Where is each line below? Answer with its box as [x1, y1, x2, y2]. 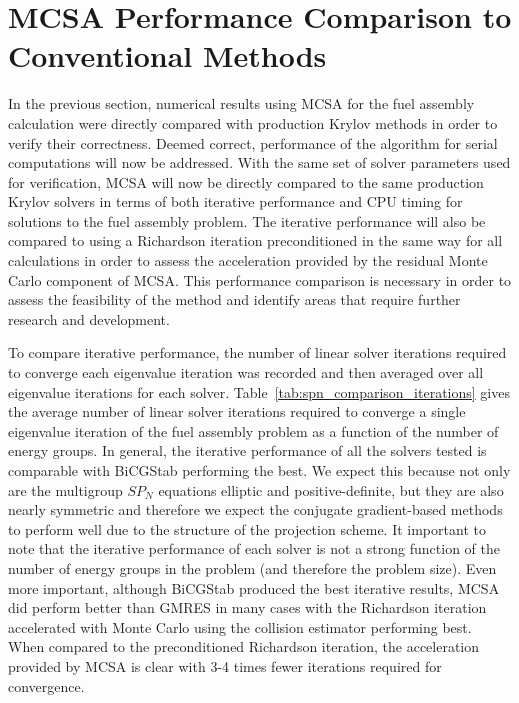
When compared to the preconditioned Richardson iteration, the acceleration [8, 636, 480, 657]
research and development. [8, 308, 170, 329]
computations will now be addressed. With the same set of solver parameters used [8, 152, 511, 173]
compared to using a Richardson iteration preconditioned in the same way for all [8, 230, 503, 251]
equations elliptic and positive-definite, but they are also [158, 479, 504, 500]
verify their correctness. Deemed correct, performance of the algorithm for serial [8, 132, 498, 153]
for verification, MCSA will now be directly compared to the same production [8, 171, 484, 192]
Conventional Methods [8, 35, 327, 76]
